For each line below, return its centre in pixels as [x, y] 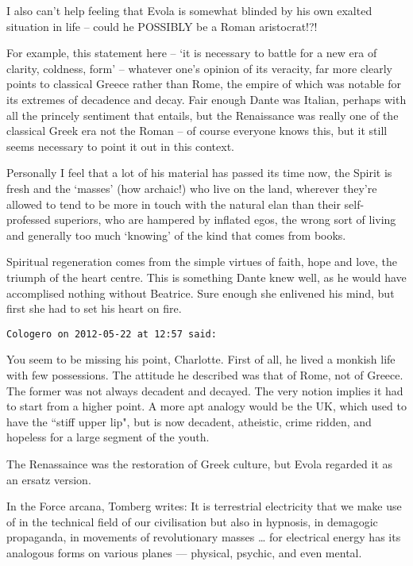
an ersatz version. [49, 479]
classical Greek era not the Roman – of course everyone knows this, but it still [197, 131]
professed [29, 219]
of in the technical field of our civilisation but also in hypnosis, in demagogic [192, 521]
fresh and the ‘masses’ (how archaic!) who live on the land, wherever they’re [192, 188]
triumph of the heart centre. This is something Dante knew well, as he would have [206, 277]
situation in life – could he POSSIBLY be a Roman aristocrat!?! [162, 26]
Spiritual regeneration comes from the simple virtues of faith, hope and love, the [202, 262]
